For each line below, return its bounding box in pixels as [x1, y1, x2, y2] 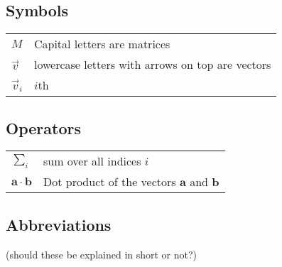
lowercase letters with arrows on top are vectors [33, 56, 271, 73]
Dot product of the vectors [43, 173, 176, 190]
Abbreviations [6, 213, 112, 235]
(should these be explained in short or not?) [6, 246, 197, 261]
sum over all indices [43, 153, 141, 170]
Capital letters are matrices [33, 36, 170, 53]
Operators [6, 116, 81, 138]
